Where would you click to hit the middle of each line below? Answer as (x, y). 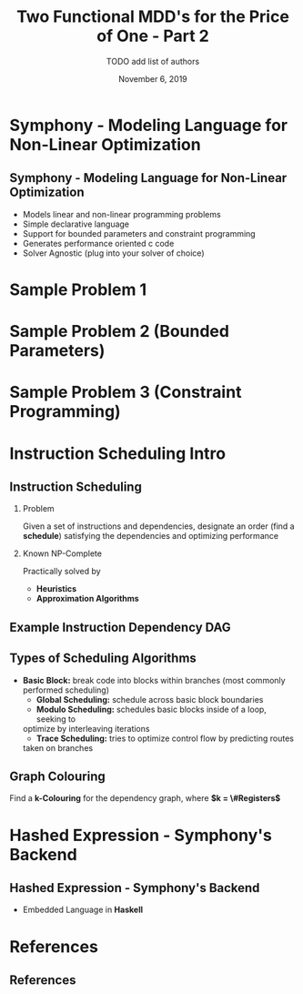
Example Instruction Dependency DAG (121, 627)
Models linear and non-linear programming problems (121, 214)
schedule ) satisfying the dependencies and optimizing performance (151, 536)
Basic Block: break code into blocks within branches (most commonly (154, 680)
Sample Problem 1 (78, 289)
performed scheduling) (66, 690)
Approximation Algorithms (87, 599)
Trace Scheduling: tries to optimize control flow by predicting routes (165, 738)
